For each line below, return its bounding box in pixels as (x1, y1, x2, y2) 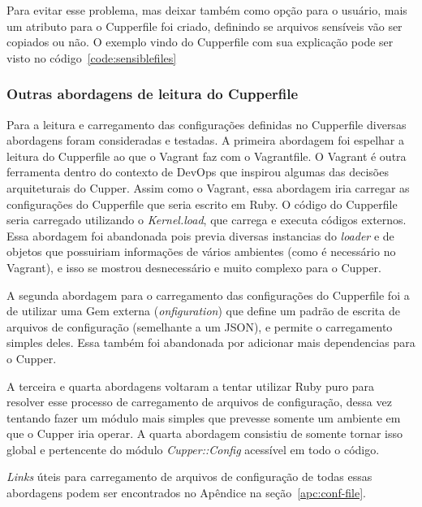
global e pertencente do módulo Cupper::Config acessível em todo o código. (6, 440, 380, 457)
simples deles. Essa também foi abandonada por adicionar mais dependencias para (6, 334, 416, 351)
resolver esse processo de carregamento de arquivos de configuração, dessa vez (6, 393, 392, 410)
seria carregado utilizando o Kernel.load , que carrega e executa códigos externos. (6, 211, 407, 228)
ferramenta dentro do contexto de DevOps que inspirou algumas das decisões (6, 163, 389, 180)
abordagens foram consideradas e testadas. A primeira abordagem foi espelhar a (6, 132, 404, 149)
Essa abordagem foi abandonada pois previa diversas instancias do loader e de (6, 227, 394, 244)
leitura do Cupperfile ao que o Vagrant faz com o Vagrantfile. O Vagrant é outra (6, 147, 407, 164)
